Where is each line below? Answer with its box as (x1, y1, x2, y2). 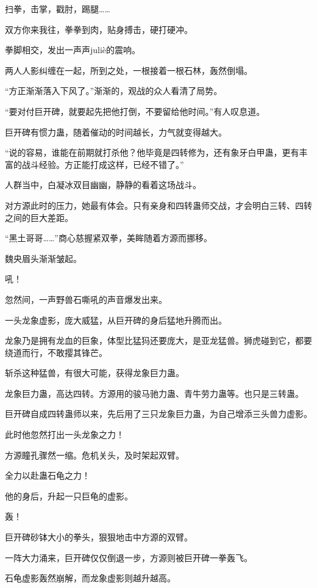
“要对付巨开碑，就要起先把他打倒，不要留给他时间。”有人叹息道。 (5, 104, 265, 117)
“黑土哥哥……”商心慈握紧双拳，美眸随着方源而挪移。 (5, 231, 212, 244)
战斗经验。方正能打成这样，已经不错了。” (21, 158, 184, 170)
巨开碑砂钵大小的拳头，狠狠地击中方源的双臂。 (5, 531, 193, 543)
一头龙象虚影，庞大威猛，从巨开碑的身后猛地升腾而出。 (5, 313, 227, 326)
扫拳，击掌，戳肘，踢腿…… (5, 2, 110, 15)
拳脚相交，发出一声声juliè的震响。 (5, 43, 141, 56)
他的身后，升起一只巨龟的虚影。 (5, 489, 133, 502)
